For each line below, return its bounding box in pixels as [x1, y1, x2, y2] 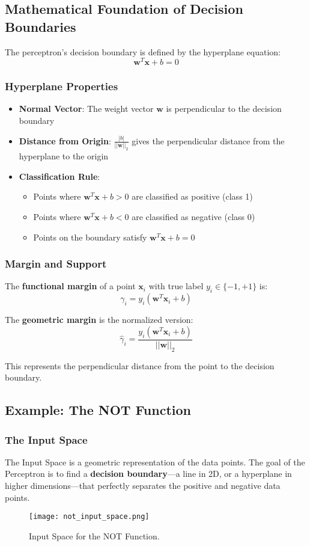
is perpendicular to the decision [166, 102, 282, 115]
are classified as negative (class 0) [132, 210, 255, 223]
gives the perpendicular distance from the [132, 134, 285, 147]
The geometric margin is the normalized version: [5, 313, 193, 326]
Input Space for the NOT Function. [29, 529, 160, 542]
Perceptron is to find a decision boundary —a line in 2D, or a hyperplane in [5, 467, 292, 480]
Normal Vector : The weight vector [19, 102, 154, 115]
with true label [148, 280, 204, 292]
